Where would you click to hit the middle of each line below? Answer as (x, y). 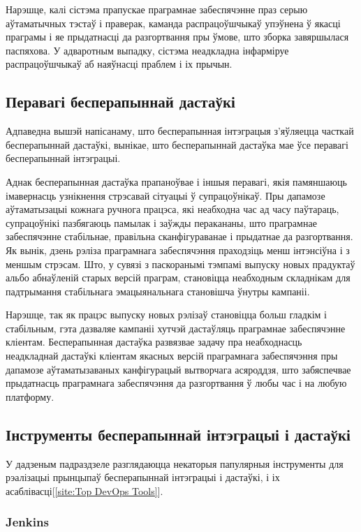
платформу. (30, 396)
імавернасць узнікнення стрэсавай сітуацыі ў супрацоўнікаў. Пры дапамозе (165, 195)
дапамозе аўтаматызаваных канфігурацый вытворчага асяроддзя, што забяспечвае (178, 369)
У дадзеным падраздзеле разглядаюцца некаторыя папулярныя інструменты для (175, 463)
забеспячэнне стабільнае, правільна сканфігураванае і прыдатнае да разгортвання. (179, 236)
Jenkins (27, 522)
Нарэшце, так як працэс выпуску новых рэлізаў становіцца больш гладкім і (166, 315)
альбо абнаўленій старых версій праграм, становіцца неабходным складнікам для (178, 278)
